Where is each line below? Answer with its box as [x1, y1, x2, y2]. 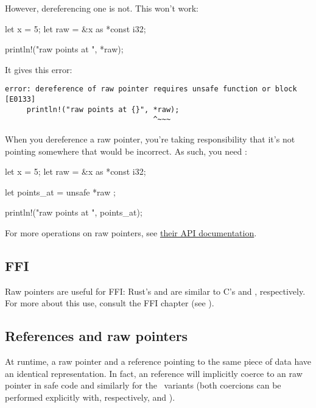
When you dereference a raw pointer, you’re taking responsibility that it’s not [5, 133, 295, 145]
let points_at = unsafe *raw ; [5, 185, 116, 198]
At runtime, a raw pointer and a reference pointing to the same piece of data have [5, 355, 312, 368]
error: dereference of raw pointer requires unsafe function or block [5, 85, 297, 94]
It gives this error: [5, 63, 72, 76]
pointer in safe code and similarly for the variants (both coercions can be [5, 379, 281, 392]
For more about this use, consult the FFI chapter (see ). [5, 297, 214, 309]
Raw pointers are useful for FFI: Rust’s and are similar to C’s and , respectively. [5, 284, 306, 297]
